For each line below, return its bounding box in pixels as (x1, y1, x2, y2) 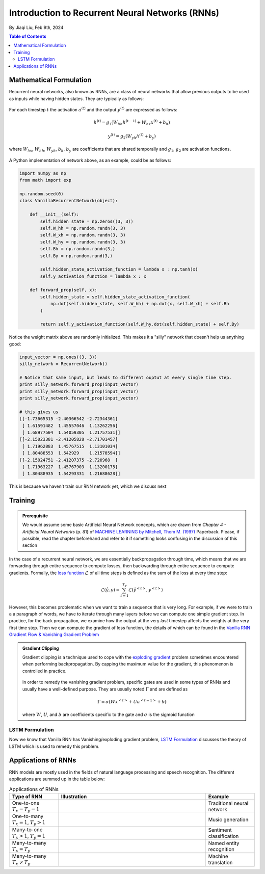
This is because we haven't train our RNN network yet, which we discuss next (9, 483, 167, 489)
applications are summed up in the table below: (9, 776, 105, 782)
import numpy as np (19, 170, 66, 176)
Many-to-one (12, 826, 43, 833)
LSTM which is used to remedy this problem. (9, 743, 100, 749)
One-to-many (12, 813, 44, 820)
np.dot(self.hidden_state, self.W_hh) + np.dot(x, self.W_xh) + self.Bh (50, 301, 229, 307)
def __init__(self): (29, 212, 79, 217)
